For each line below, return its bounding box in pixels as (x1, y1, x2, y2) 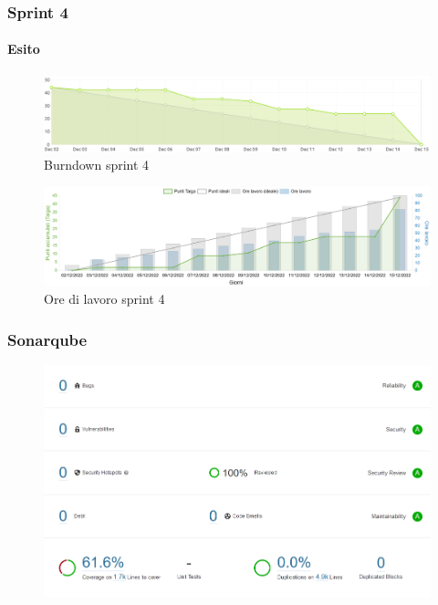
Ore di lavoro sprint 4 (44, 289, 165, 308)
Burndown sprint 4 (44, 155, 150, 174)
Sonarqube (7, 328, 88, 350)
